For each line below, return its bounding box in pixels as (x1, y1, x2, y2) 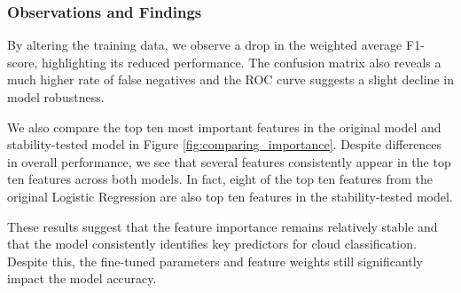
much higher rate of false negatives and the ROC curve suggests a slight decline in (7, 70, 454, 89)
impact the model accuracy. (7, 269, 157, 288)
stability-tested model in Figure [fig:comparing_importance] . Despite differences (7, 135, 442, 154)
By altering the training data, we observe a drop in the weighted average (7, 36, 402, 54)
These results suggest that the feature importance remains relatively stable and (7, 217, 438, 235)
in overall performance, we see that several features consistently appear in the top (7, 152, 451, 170)
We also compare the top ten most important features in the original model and (7, 117, 441, 136)
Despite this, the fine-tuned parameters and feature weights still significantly (7, 251, 423, 270)
